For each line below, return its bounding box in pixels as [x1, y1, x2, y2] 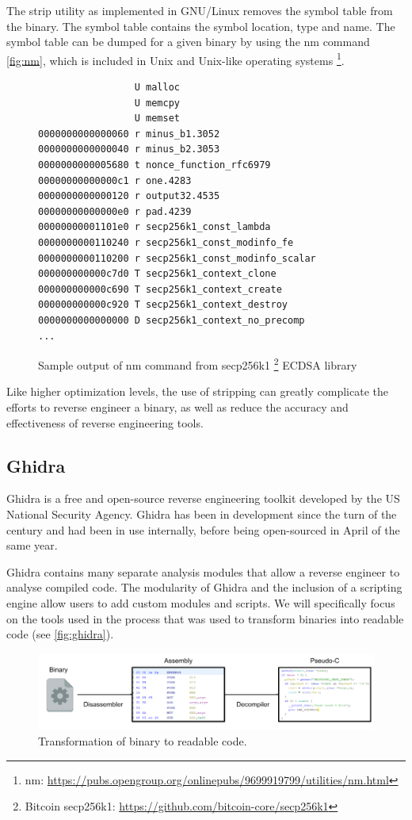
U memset [134, 113, 180, 125]
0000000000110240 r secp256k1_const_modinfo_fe [38, 236, 294, 248]
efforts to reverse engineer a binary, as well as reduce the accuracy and [6, 398, 349, 415]
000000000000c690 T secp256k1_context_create [38, 283, 282, 295]
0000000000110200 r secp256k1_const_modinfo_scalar [38, 252, 316, 264]
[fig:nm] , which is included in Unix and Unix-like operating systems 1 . [6, 49, 345, 68]
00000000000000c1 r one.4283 [38, 174, 192, 186]
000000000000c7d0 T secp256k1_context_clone [38, 268, 277, 280]
